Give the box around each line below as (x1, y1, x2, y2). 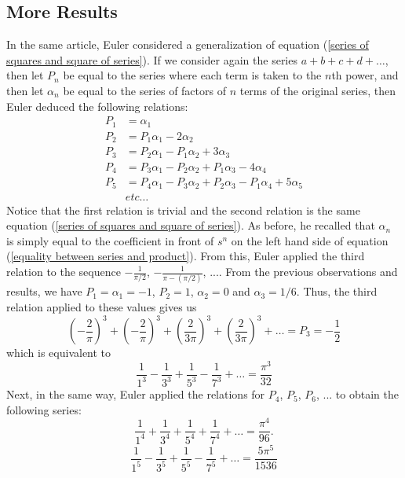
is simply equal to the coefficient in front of (6, 232, 214, 248)
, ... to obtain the (316, 386, 399, 403)
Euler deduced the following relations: (6, 97, 188, 114)
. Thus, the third (296, 283, 378, 300)
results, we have (6, 283, 82, 300)
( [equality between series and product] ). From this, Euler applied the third (6, 248, 365, 264)
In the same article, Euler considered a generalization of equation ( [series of (6, 36, 369, 53)
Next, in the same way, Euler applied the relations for (6, 386, 265, 403)
